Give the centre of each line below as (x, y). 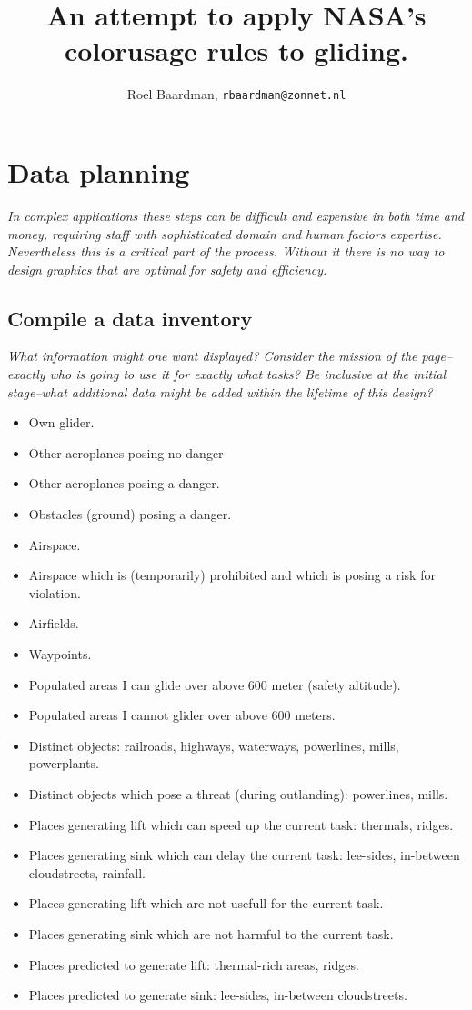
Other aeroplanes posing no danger (126, 452)
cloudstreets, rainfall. (87, 872)
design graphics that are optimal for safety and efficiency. (167, 269)
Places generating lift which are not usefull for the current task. (206, 903)
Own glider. (61, 422)
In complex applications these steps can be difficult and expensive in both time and (236, 215)
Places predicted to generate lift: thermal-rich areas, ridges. (194, 964)
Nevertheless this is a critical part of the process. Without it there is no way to (226, 251)
